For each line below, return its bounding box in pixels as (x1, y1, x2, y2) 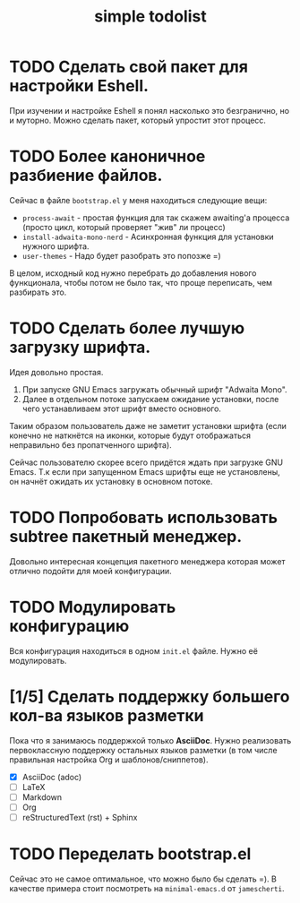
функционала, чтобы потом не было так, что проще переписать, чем (9, 277, 273, 288)
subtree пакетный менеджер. (9, 527, 243, 546)
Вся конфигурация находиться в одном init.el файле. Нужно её (9, 645, 258, 656)
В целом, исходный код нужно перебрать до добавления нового (9, 267, 257, 279)
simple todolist (93, 6, 208, 27)
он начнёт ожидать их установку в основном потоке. (9, 476, 213, 486)
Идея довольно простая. (9, 366, 104, 377)
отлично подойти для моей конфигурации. (9, 565, 172, 576)
